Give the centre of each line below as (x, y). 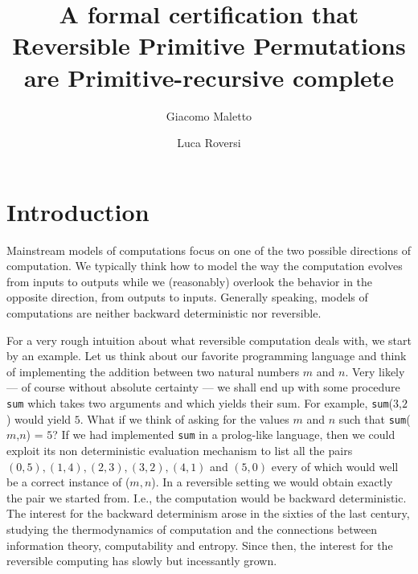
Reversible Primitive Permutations (209, 45)
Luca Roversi (209, 143)
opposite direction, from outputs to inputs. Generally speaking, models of (187, 297)
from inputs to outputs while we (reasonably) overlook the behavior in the (190, 281)
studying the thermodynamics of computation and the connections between (192, 529)
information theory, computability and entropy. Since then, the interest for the (200, 545)
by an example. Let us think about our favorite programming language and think (207, 356)
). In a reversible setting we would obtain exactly (272, 482)
